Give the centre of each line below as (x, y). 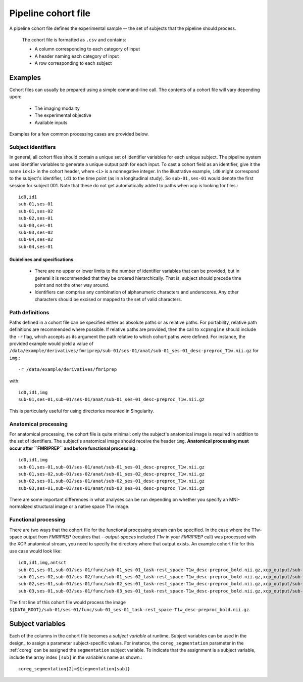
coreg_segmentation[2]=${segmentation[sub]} (74, 669)
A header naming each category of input (77, 56)
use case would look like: (36, 551)
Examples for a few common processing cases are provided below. (79, 134)
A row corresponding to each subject (73, 63)
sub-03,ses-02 (36, 232)
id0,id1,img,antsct (42, 563)
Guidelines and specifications (41, 259)
